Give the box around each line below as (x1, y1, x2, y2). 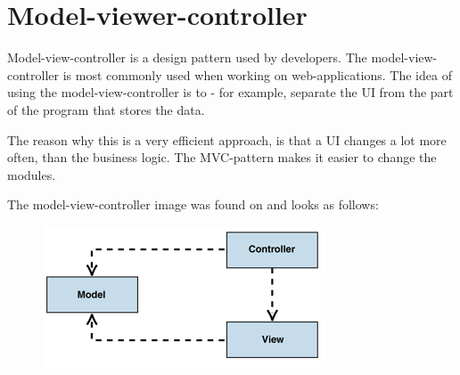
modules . (7, 165, 56, 183)
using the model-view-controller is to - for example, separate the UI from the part (7, 83, 454, 102)
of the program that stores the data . (7, 100, 205, 118)
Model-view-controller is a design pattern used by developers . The (7, 48, 367, 67)
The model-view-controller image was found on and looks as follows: (7, 195, 379, 214)
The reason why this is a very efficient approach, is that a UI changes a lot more (7, 130, 447, 149)
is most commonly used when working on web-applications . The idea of (62, 65, 452, 84)
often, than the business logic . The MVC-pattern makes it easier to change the (7, 148, 437, 167)
